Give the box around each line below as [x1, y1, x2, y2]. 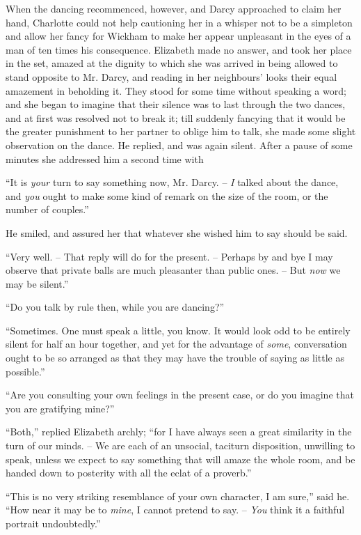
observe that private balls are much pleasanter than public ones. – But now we [6, 263, 341, 277]
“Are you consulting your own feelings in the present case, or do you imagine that [6, 387, 354, 402]
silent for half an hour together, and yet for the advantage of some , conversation [6, 336, 347, 351]
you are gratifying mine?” [6, 401, 115, 415]
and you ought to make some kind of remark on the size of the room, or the [6, 188, 328, 203]
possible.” [6, 364, 45, 378]
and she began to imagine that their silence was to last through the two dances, [6, 97, 346, 111]
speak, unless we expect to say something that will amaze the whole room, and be [6, 451, 355, 466]
